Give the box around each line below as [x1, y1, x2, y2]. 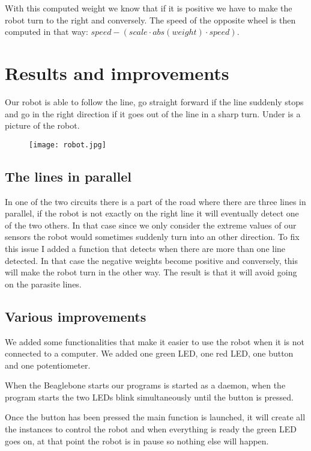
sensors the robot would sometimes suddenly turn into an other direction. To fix [5, 230, 300, 243]
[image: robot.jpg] [29, 140, 106, 149]
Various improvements [5, 307, 146, 325]
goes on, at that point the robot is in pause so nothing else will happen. [5, 434, 269, 447]
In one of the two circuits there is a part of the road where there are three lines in [5, 195, 306, 207]
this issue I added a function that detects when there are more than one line [5, 242, 286, 254]
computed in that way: [5, 25, 88, 38]
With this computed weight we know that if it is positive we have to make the [5, 2, 292, 14]
